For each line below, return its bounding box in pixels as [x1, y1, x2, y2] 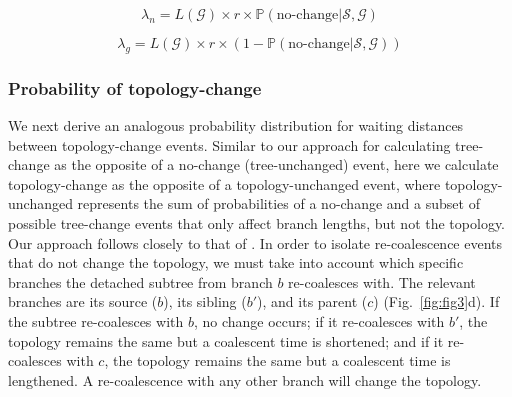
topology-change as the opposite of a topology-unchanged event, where [8, 173, 441, 194]
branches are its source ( [8, 291, 158, 312]
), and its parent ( [257, 291, 368, 312]
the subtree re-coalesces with [8, 310, 184, 331]
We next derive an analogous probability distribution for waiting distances [8, 115, 464, 136]
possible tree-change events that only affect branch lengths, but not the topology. [8, 212, 505, 233]
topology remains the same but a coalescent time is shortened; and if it [8, 330, 444, 351]
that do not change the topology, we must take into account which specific [8, 252, 464, 273]
